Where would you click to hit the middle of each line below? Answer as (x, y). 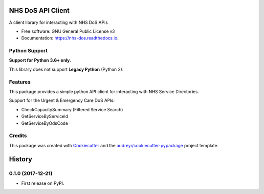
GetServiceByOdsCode (45, 123)
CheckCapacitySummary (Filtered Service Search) (72, 109)
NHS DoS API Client (39, 10)
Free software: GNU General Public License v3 (68, 31)
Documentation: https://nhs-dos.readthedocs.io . (70, 38)
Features (20, 82)
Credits (18, 136)
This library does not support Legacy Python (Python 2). (66, 69)
